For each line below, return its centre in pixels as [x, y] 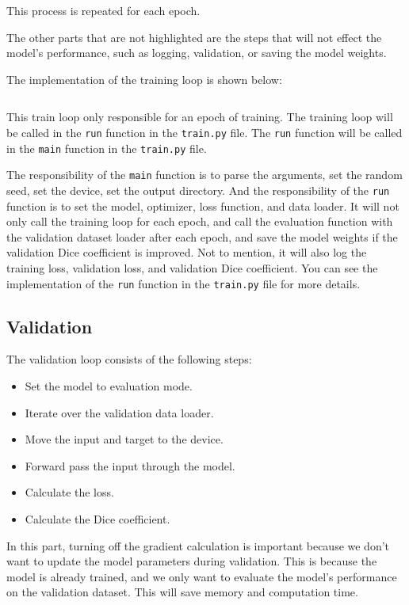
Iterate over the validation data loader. [119, 412]
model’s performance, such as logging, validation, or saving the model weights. [197, 53]
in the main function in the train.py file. [107, 148]
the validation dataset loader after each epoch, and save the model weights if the [202, 236]
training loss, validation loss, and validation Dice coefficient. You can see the [192, 267]
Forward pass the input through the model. [130, 465]
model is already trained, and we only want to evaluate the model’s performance [202, 576]
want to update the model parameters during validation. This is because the [192, 561]
